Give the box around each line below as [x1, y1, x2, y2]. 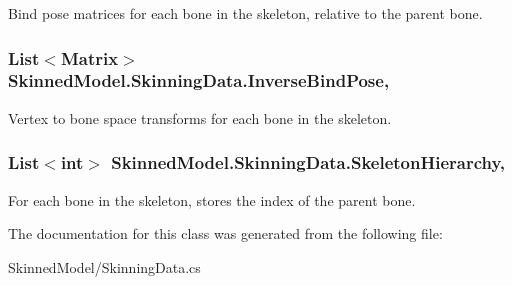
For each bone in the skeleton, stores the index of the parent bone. [8, 189, 416, 210]
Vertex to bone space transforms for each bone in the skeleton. [8, 107, 392, 128]
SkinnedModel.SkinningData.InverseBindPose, [8, 68, 390, 93]
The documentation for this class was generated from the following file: [8, 223, 443, 244]
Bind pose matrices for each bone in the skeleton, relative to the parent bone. [8, 3, 483, 23]
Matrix [60, 45, 119, 70]
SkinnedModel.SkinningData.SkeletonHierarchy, [111, 150, 506, 175]
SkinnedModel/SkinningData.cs [8, 256, 201, 277]
